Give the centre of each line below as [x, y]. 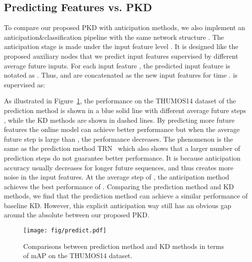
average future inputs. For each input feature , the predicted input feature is [117, 65]
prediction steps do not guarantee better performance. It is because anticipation [122, 157]
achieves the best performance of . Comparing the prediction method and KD [119, 186]
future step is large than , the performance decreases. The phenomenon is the [119, 139]
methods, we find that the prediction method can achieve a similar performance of [126, 196]
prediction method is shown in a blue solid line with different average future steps [125, 110]
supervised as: [25, 84]
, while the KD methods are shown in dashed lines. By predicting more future [119, 120]
